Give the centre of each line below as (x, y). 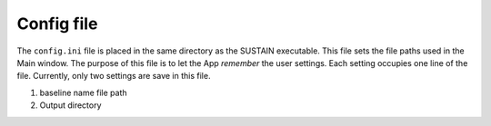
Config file (57, 24)
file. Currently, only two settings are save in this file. (114, 76)
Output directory (70, 105)
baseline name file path (83, 92)
